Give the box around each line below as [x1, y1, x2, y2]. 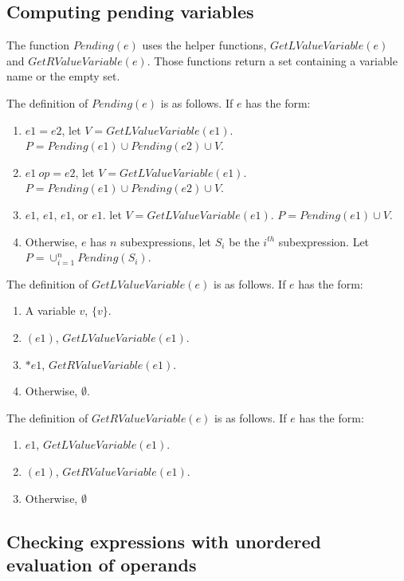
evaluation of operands [6, 552, 197, 576]
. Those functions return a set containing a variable [147, 52, 398, 69]
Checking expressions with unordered [6, 528, 321, 553]
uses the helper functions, [142, 37, 267, 53]
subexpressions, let [120, 233, 212, 249]
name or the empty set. [6, 68, 120, 84]
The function [6, 37, 69, 53]
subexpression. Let [278, 233, 370, 249]
